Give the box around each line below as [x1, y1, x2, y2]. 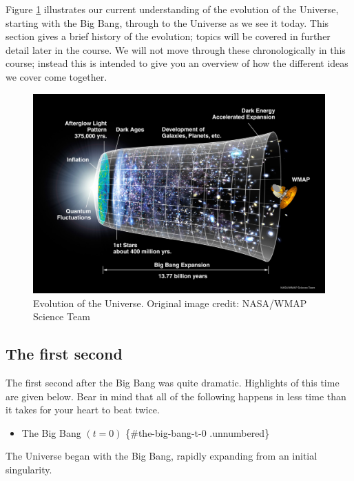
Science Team [33, 309, 90, 324]
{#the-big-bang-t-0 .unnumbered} [125, 425, 270, 440]
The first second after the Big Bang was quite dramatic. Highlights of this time [6, 375, 340, 389]
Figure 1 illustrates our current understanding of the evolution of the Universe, [6, 2, 339, 16]
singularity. [6, 462, 52, 476]
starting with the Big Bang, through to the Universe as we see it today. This [6, 15, 329, 30]
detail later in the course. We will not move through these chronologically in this [6, 42, 346, 57]
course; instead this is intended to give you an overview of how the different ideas [6, 56, 348, 70]
